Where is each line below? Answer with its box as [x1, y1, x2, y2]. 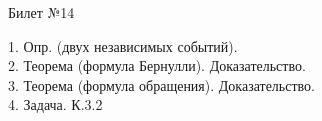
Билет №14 [8, 2, 75, 22]
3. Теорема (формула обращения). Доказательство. [8, 74, 315, 95]
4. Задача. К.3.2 [8, 94, 103, 115]
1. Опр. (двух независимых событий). [8, 35, 238, 56]
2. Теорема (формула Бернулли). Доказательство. [8, 55, 306, 76]
